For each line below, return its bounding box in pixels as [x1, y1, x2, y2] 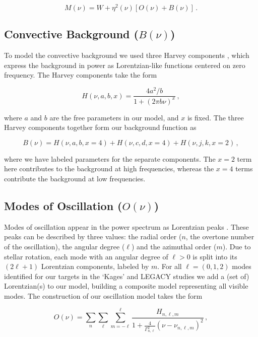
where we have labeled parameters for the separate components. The [4, 153, 216, 164]
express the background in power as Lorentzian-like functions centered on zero [4, 59, 245, 70]
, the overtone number [185, 231, 254, 242]
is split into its [192, 251, 237, 261]
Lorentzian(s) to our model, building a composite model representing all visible [4, 281, 248, 291]
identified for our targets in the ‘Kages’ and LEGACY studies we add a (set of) [4, 271, 249, 281]
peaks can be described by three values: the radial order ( [4, 231, 182, 242]
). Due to [222, 241, 251, 251]
